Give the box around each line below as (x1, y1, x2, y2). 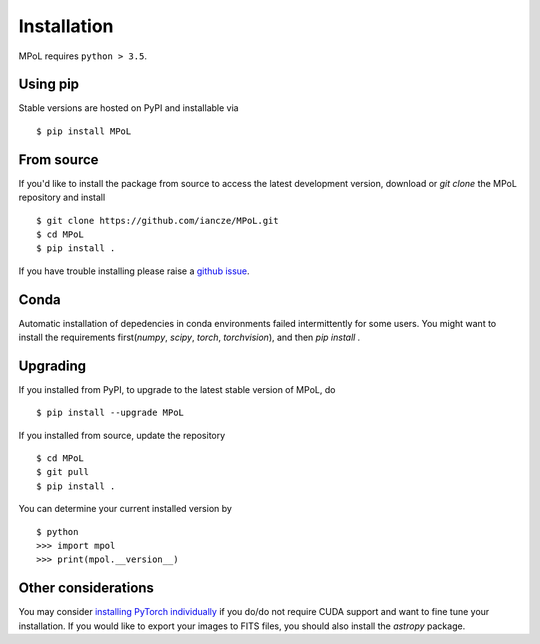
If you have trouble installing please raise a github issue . (18, 265, 250, 277)
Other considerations (18, 580, 155, 597)
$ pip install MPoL (36, 125, 132, 137)
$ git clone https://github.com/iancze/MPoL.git (36, 215, 279, 226)
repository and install (18, 191, 106, 204)
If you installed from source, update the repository (18, 429, 226, 441)
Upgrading (18, 357, 87, 374)
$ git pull (36, 466, 90, 478)
